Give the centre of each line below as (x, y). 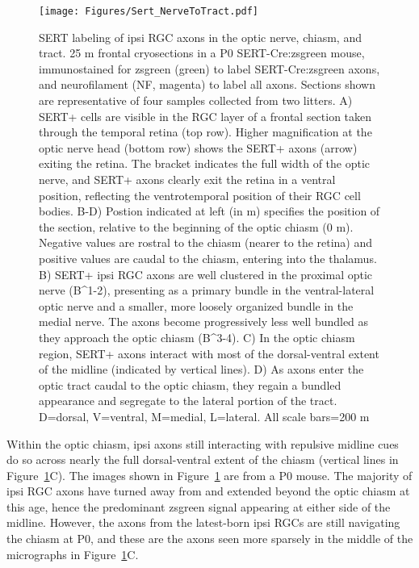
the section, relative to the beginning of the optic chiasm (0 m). (196, 226)
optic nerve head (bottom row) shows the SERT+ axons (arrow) (198, 147)
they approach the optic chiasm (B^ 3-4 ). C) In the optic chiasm (197, 337)
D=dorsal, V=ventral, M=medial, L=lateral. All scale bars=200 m (204, 416)
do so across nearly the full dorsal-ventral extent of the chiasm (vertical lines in (203, 459)
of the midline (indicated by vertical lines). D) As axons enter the (201, 369)
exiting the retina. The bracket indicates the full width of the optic (205, 163)
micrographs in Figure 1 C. (73, 554)
